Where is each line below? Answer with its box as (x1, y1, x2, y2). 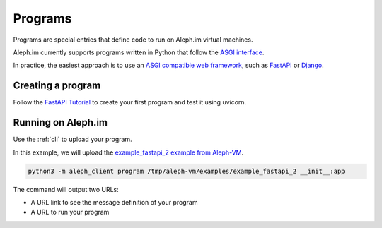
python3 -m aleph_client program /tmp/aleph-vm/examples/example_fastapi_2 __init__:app (28, 167, 346, 175)
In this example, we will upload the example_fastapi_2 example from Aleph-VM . (13, 148, 244, 157)
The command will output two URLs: (13, 185, 120, 193)
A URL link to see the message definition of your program (30, 198, 198, 206)
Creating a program (13, 80, 101, 92)
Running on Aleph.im (13, 116, 108, 128)
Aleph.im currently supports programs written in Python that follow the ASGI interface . (13, 48, 265, 56)
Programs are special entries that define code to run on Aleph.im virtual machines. (13, 35, 253, 44)
